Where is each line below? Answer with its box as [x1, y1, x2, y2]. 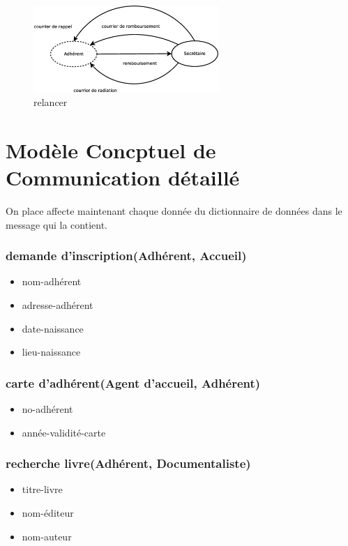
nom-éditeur [22, 506, 74, 520]
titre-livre [22, 482, 63, 496]
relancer [33, 95, 68, 109]
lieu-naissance [22, 344, 81, 359]
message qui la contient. [6, 217, 107, 232]
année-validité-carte [22, 425, 106, 439]
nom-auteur [22, 529, 72, 543]
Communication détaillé [6, 163, 240, 192]
